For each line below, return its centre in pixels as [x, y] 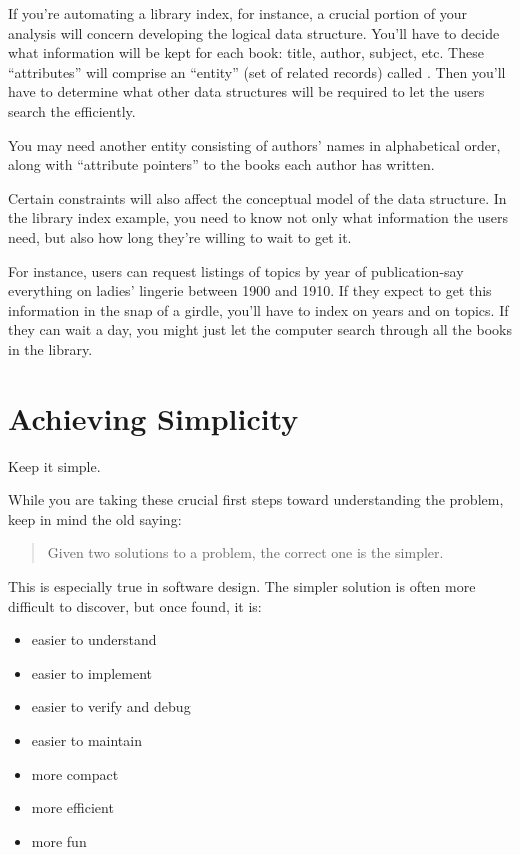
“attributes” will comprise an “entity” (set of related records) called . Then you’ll [257, 71]
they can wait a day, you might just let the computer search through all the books [260, 329]
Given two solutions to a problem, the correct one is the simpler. [245, 552]
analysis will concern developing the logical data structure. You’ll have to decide [254, 32]
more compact [75, 773]
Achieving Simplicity [153, 417]
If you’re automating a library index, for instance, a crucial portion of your [237, 13]
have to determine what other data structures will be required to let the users [246, 91]
